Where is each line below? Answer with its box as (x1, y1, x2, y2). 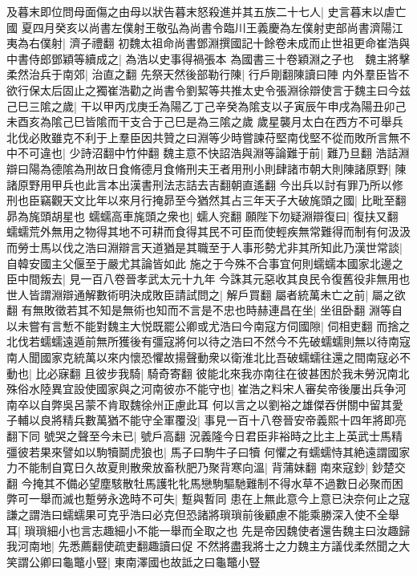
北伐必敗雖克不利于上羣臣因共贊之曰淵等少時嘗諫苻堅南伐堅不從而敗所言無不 (6, 128, 411, 145)
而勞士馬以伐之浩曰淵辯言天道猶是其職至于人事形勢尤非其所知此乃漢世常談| (6, 238, 403, 255)
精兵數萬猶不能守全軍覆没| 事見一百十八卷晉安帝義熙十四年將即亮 (62, 412, 407, 428)
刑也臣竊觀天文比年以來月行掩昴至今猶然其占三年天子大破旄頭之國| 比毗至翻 (6, 192, 407, 209)
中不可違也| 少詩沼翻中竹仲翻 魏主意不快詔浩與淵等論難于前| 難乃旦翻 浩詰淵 (6, 144, 410, 161)
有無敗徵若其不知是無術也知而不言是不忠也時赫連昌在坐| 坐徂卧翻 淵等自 (21, 302, 403, 318)
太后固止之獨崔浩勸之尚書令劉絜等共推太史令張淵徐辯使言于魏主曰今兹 (39, 81, 411, 98)
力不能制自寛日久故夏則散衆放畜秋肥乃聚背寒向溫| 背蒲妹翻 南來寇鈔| (6, 459, 369, 476)
